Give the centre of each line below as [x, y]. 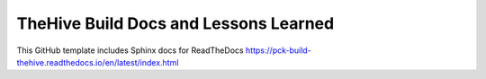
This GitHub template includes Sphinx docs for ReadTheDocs [130, 50]
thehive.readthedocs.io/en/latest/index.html [98, 62]
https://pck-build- [279, 50]
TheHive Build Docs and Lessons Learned [175, 23]
